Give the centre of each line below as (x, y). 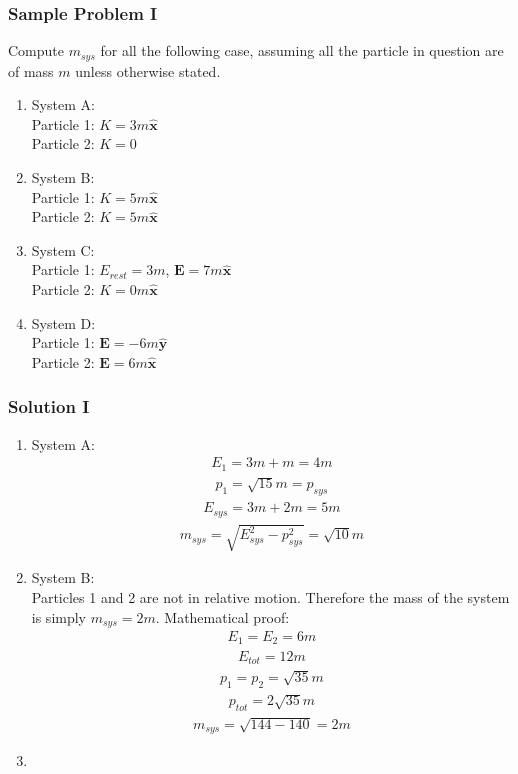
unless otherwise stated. (148, 70)
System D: (63, 322)
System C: (63, 249)
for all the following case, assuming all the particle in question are (302, 50)
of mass (31, 70)
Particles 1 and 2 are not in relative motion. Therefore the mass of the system (270, 596)
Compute (36, 50)
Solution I (49, 406)
